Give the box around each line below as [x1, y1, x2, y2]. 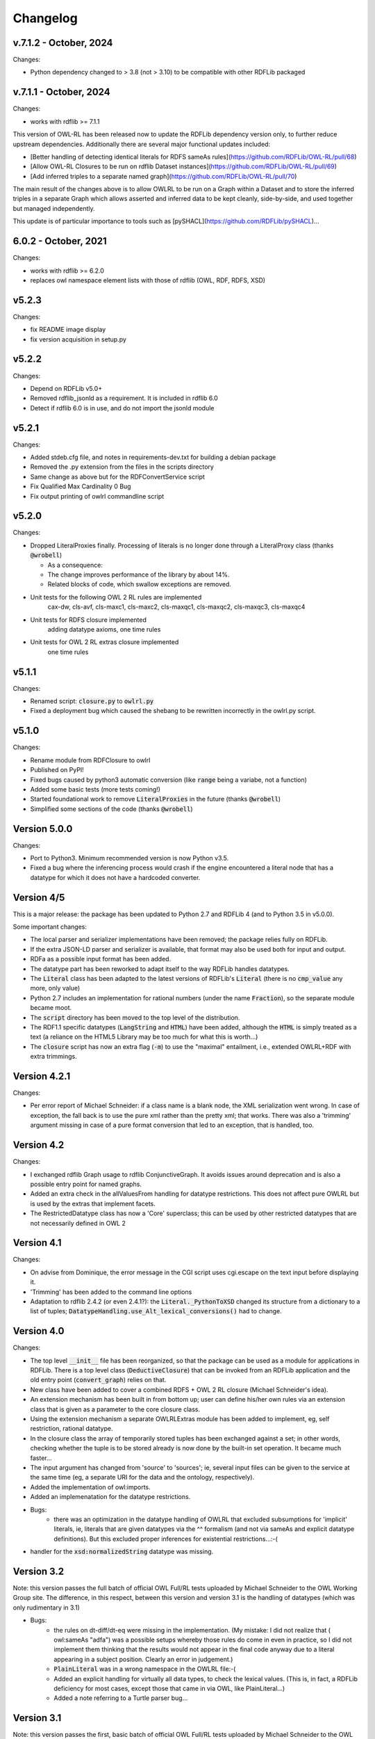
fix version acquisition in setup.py [30, 335, 126, 344]
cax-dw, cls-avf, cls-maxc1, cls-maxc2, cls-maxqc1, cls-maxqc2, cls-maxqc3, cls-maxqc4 [47, 602, 306, 611]
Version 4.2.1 [12, 1070, 71, 1082]
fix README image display [30, 326, 106, 334]
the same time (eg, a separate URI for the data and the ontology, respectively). [30, 1473, 255, 1482]
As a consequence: [47, 561, 103, 569]
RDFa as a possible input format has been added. [30, 955, 172, 963]
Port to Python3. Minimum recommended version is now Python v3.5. [30, 854, 229, 863]
